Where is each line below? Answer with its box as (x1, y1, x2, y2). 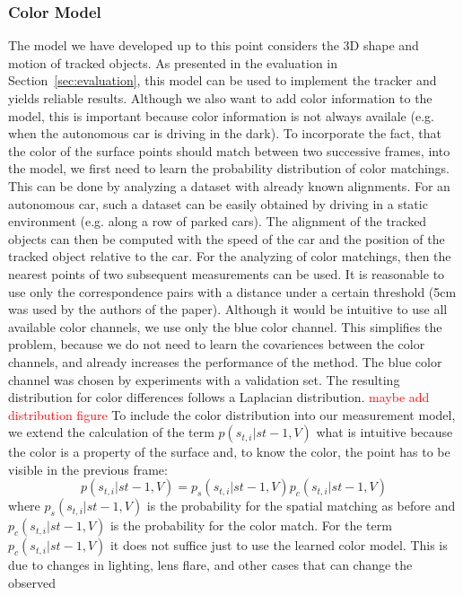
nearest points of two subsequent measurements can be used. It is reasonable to (8, 264, 445, 283)
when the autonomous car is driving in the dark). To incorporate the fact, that (8, 124, 441, 143)
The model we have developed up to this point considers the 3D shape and (8, 36, 419, 55)
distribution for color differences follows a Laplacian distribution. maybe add (8, 388, 430, 407)
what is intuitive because (316, 423, 453, 442)
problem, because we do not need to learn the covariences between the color (8, 335, 425, 354)
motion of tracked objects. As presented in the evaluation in (8, 53, 338, 72)
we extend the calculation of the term (8, 423, 214, 442)
